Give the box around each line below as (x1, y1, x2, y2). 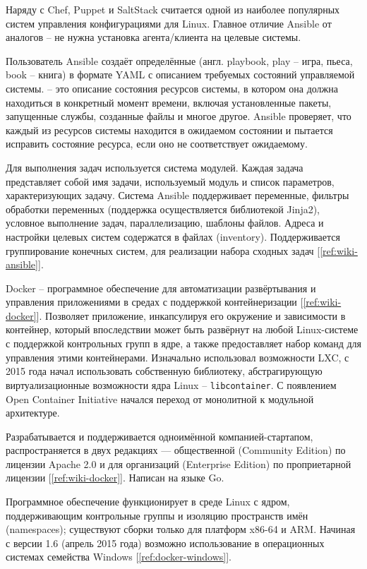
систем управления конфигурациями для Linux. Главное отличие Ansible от (6, 16, 332, 30)
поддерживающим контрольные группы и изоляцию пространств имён (6, 508, 308, 522)
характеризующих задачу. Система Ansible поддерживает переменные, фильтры (6, 188, 349, 203)
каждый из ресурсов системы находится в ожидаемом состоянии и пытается (6, 122, 333, 137)
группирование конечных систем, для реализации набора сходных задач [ (6, 243, 320, 258)
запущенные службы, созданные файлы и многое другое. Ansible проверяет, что (6, 109, 351, 124)
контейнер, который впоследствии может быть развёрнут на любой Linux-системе (6, 322, 359, 337)
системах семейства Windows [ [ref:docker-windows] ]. (6, 549, 231, 564)
